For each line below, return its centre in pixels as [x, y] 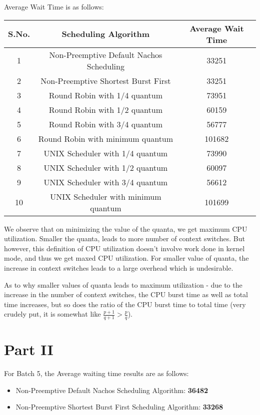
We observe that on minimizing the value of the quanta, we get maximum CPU [126, 228]
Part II [29, 349]
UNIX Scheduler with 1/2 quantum [106, 167]
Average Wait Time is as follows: [54, 6]
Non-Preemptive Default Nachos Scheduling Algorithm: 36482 [112, 390]
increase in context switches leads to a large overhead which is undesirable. [119, 267]
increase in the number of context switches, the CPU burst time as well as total [126, 294]
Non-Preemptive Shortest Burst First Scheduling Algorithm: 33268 [119, 407]
